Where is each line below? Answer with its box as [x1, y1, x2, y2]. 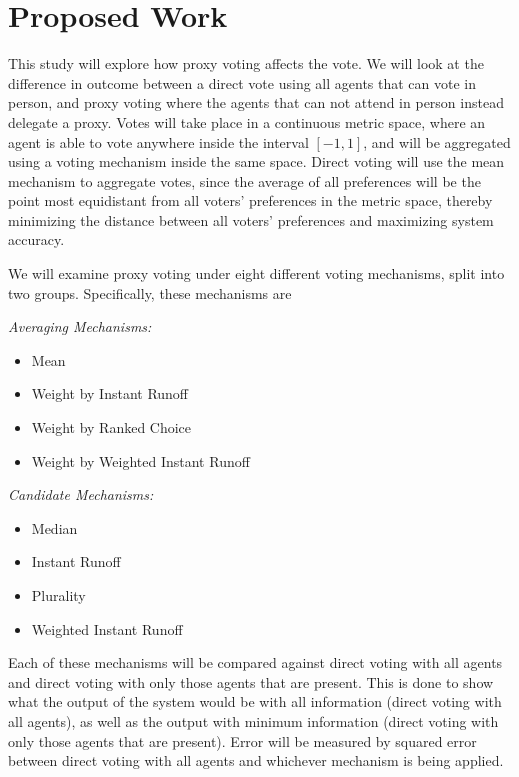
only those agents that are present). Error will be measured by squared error [8, 730, 477, 751]
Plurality [31, 585, 86, 605]
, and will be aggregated [363, 131, 511, 152]
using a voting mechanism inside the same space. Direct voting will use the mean [8, 151, 505, 172]
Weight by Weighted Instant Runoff [31, 450, 250, 471]
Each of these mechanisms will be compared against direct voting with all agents [8, 652, 503, 673]
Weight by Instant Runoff [31, 383, 189, 404]
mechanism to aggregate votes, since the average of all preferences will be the [8, 170, 481, 191]
